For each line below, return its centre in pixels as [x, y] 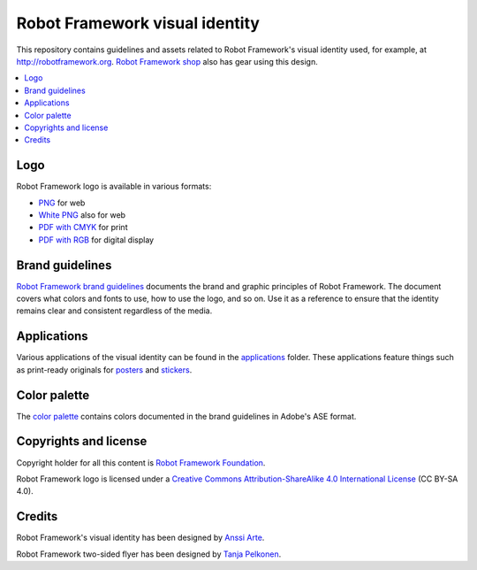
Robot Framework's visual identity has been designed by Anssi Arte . [140, 538]
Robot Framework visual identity [138, 23]
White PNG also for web [82, 215]
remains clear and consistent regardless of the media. [114, 311]
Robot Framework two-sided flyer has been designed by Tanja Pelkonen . [149, 554]
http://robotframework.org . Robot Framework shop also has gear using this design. [167, 61]
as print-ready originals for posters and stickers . [104, 370]
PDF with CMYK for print [83, 227]
